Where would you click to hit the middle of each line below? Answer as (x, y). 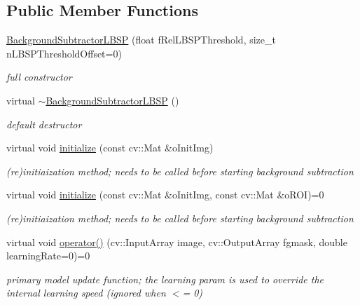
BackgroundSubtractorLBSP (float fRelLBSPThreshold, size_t (141, 40)
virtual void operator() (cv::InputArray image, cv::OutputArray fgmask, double (177, 242)
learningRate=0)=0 (48, 256)
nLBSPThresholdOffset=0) (64, 53)
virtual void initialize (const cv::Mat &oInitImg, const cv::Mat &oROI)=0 (165, 195)
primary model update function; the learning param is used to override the (165, 279)
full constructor (39, 77)
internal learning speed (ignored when (86, 293)
